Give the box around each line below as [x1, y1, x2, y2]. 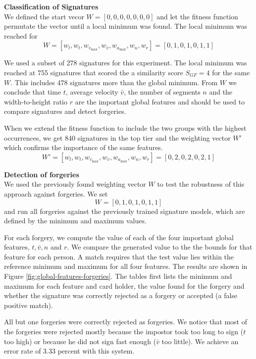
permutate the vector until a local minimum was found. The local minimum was [4, 21, 247, 31]
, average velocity [65, 87, 118, 97]
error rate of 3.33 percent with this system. [4, 346, 135, 356]
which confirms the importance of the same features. [4, 142, 163, 153]
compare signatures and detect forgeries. [4, 106, 126, 116]
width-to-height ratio [4, 96, 68, 106]
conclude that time [4, 87, 61, 97]
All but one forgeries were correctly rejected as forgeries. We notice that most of [4, 316, 247, 327]
